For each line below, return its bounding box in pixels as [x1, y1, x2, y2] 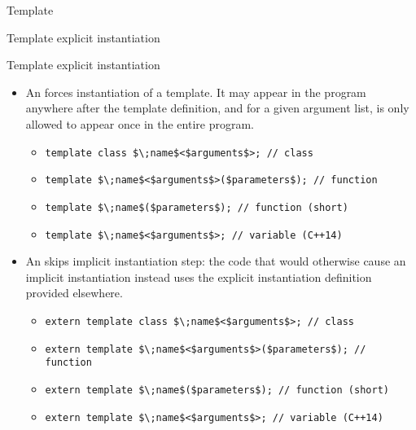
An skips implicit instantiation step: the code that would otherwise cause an [25, 252, 406, 270]
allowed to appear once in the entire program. [25, 115, 254, 132]
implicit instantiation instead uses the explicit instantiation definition [25, 268, 372, 285]
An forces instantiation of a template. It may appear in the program [25, 83, 366, 100]
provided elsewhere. [25, 284, 123, 301]
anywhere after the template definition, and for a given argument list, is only [25, 99, 409, 116]
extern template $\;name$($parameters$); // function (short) [45, 384, 389, 396]
